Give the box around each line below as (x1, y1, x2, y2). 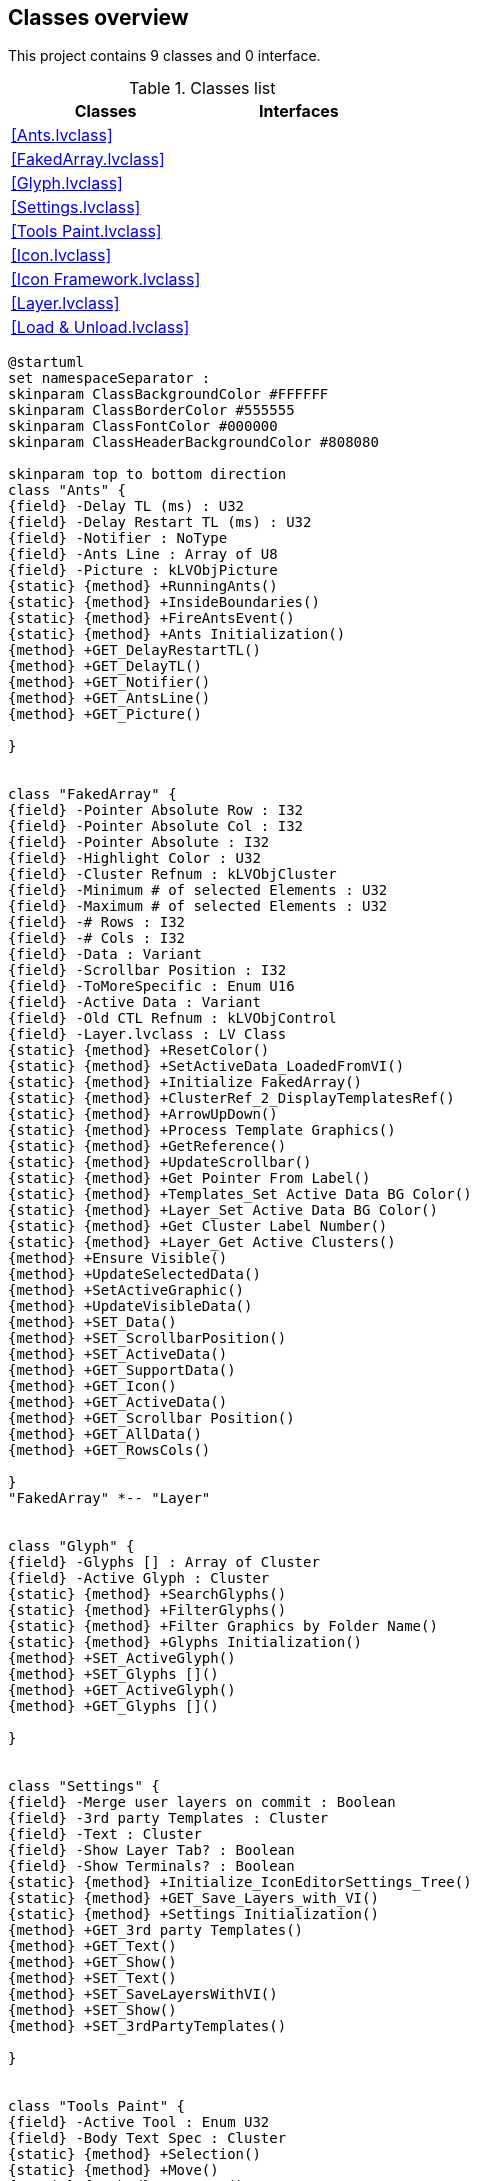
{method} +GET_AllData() (8, 1426, 202, 1443)
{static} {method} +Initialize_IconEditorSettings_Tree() (8, 1874, 472, 1891)
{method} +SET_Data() (8, 1314, 177, 1331)
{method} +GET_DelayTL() (8, 658, 202, 675)
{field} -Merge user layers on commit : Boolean (8, 1794, 396, 1811)
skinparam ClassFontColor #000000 (8, 418, 278, 435)
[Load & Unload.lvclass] (11, 317, 190, 338)
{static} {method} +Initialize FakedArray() (8, 1074, 363, 1091)
